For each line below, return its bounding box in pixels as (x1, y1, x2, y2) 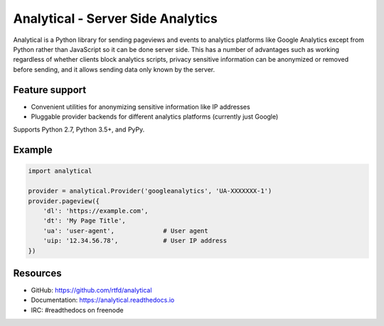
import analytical (28, 167, 92, 175)
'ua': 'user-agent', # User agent (43, 227, 209, 234)
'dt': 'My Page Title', (43, 217, 126, 225)
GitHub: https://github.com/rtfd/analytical (31, 286, 152, 295)
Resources (13, 267, 62, 279)
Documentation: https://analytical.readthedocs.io (31, 295, 175, 305)
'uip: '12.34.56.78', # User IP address (43, 237, 228, 245)
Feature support (13, 84, 87, 96)
